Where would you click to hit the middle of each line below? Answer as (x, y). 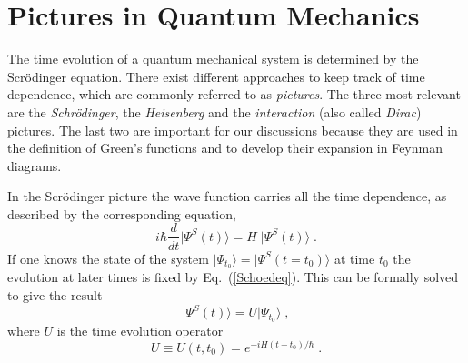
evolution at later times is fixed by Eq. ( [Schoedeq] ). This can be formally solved (233, 277)
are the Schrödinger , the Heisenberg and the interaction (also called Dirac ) (214, 111)
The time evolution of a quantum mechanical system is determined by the (213, 59)
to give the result (55, 294)
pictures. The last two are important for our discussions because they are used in (233, 130)
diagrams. (35, 165)
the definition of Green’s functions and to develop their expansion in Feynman (225, 148)
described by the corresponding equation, (122, 213)
